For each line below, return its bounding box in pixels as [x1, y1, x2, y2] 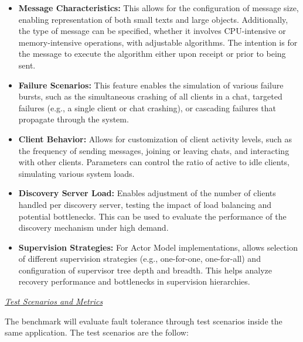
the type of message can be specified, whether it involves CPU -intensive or [18, 25, 286, 37]
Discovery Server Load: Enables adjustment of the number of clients [18, 187, 276, 199]
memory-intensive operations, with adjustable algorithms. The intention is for [18, 36, 298, 48]
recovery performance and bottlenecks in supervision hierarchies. [18, 275, 250, 288]
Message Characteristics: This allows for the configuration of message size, [18, 2, 299, 13]
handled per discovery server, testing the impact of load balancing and [18, 198, 272, 210]
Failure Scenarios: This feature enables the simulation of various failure [18, 78, 284, 91]
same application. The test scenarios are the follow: [5, 326, 189, 338]
